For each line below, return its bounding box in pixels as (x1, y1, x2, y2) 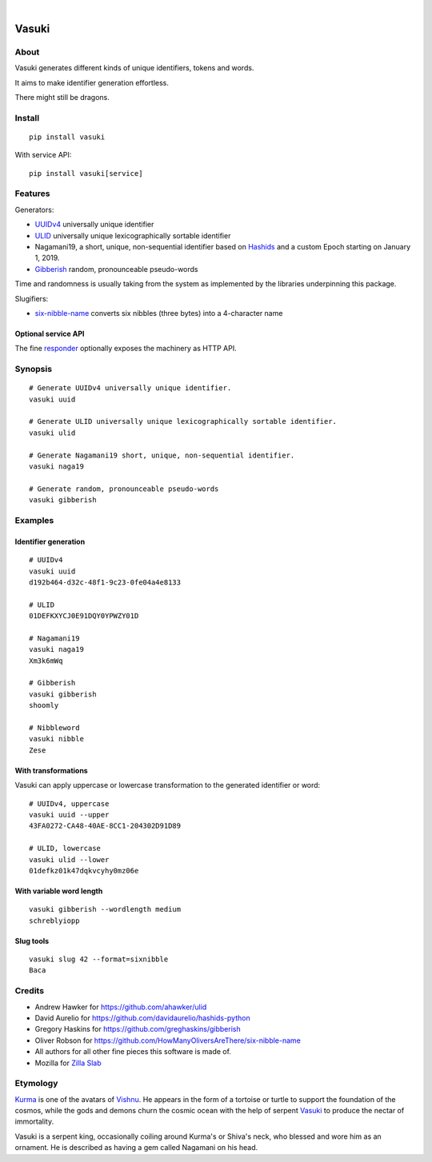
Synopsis (14, 364, 52, 375)
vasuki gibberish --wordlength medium (29, 904, 182, 914)
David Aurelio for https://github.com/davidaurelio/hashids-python (34, 1013, 251, 1023)
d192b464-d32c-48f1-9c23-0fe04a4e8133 (29, 577, 182, 587)
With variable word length (14, 886, 103, 896)
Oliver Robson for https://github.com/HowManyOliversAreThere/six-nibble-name (34, 1036, 302, 1045)
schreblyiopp (29, 916, 80, 925)
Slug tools (14, 936, 50, 945)
